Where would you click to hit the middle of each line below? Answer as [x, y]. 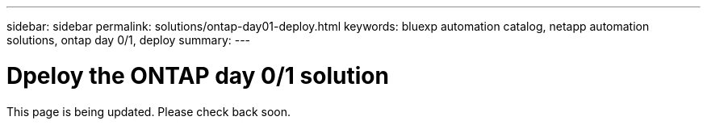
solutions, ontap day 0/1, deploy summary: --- [129, 40]
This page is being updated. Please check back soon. [149, 111]
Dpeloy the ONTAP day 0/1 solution [198, 75]
